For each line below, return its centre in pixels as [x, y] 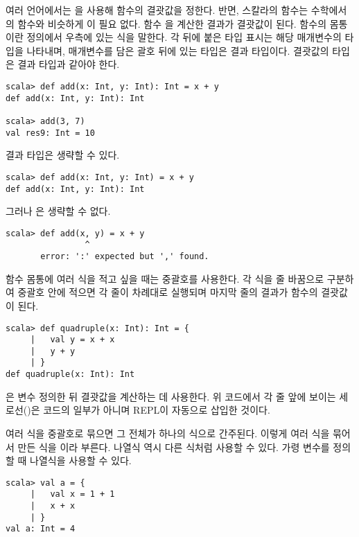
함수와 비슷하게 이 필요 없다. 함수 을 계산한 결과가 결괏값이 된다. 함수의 [172, 23]
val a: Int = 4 [41, 529]
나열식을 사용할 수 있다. [81, 460]
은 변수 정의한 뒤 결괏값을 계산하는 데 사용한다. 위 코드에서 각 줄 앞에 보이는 [171, 396]
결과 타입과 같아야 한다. [69, 64]
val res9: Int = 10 [50, 133]
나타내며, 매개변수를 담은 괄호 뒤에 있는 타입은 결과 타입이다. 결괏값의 [178, 50]
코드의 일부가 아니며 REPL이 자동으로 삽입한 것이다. [157, 410]
